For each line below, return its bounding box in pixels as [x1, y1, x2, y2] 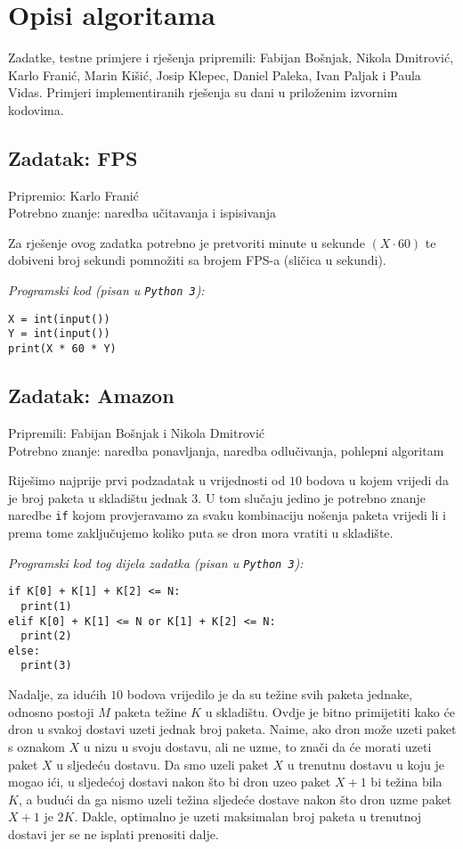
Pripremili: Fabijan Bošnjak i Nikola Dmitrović [8, 423, 265, 441]
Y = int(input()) [8, 327, 110, 341]
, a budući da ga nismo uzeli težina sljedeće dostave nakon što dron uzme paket [18, 789, 452, 808]
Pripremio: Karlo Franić [8, 185, 139, 204]
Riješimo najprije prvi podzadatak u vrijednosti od [8, 471, 286, 490]
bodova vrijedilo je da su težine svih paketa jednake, [126, 685, 413, 704]
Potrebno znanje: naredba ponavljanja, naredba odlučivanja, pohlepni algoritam [8, 441, 444, 459]
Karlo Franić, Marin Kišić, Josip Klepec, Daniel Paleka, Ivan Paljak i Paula [8, 65, 421, 84]
